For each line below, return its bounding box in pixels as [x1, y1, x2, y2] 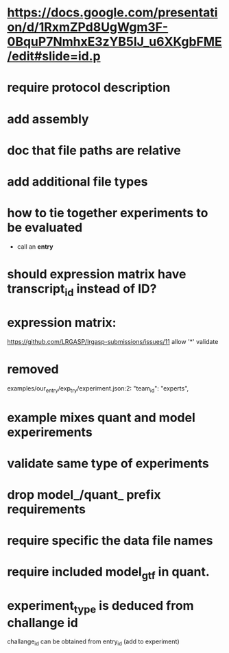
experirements [7, 424, 93, 440]
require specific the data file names [7, 533, 213, 549]
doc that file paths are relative [7, 143, 182, 158]
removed [7, 361, 60, 377]
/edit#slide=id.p [7, 49, 101, 64]
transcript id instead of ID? [7, 281, 157, 299]
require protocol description [7, 80, 171, 95]
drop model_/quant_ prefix [7, 486, 161, 502]
